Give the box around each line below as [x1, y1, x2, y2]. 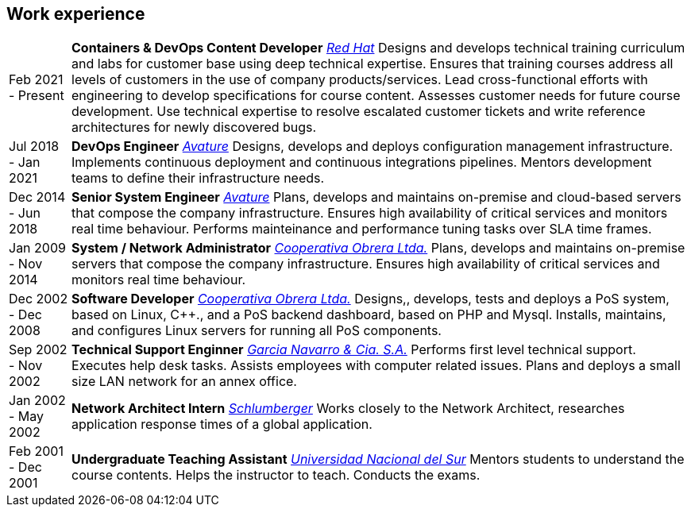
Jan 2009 [9, 240, 66, 256]
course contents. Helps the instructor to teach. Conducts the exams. [71, 467, 481, 484]
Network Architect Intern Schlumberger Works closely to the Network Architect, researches [71, 400, 625, 417]
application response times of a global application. [71, 416, 373, 433]
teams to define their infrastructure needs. [71, 170, 325, 187]
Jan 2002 [9, 392, 66, 409]
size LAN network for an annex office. [71, 373, 297, 390]
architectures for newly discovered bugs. [71, 119, 317, 136]
